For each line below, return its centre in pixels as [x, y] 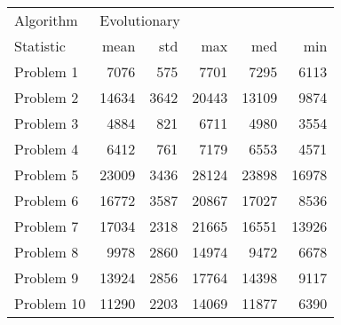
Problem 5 [47, 174]
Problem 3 [47, 123]
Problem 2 [47, 97]
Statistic [40, 46]
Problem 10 [50, 303]
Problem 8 [47, 252]
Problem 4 [47, 149]
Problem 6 [47, 200]
